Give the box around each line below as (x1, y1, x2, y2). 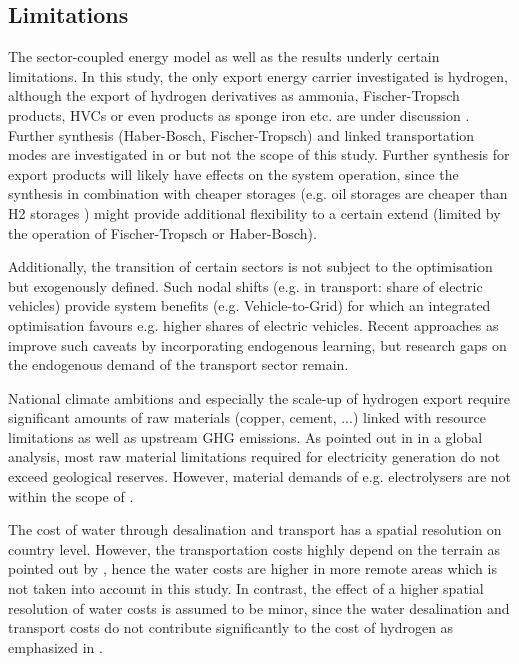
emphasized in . (8, 636, 103, 657)
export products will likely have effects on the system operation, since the (8, 163, 459, 184)
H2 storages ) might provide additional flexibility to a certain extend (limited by (8, 202, 501, 223)
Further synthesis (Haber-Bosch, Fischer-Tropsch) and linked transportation (8, 124, 475, 145)
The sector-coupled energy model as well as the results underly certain (8, 46, 440, 67)
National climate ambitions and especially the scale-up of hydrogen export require (8, 387, 511, 408)
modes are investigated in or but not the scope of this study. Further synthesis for (8, 144, 510, 165)
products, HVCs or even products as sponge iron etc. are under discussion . (8, 104, 470, 125)
